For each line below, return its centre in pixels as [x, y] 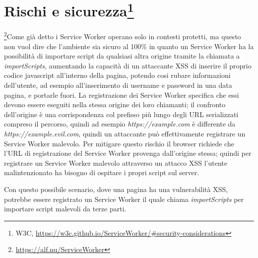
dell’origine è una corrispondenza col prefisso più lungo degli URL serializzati [121, 114]
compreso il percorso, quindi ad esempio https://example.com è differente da [120, 124]
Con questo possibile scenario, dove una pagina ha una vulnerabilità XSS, [116, 189]
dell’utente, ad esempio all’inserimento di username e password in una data [118, 85]
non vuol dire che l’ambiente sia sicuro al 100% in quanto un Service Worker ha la [129, 46]
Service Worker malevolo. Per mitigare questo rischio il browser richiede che [119, 143]
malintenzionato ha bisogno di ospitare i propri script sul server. [102, 172]
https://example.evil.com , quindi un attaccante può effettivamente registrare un [125, 134]
